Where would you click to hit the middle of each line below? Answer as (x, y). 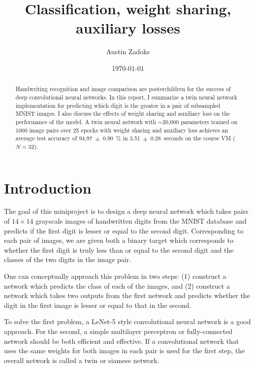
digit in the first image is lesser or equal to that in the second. (98, 305)
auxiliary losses (128, 28)
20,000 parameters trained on (200, 121)
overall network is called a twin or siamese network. (82, 360)
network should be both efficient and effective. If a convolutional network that (122, 341)
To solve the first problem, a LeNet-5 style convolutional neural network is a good (127, 321)
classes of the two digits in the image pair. (68, 259)
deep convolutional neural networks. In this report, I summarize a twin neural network (126, 97)
